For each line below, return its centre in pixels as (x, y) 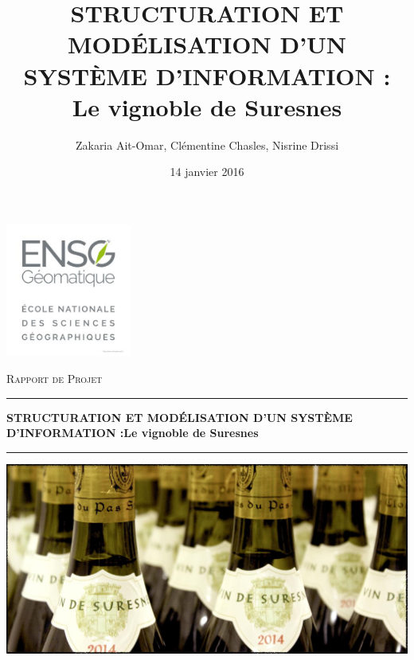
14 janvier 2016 (207, 172)
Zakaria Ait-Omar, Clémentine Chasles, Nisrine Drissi (207, 144)
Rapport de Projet (55, 378)
